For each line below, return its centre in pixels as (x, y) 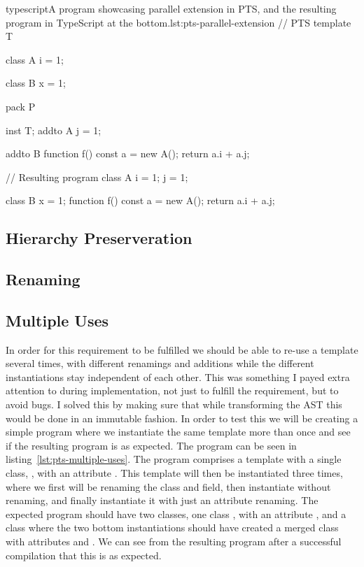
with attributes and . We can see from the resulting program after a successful (174, 541)
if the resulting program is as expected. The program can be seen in (151, 445)
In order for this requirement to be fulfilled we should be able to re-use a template (182, 349)
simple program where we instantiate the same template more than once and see (178, 432)
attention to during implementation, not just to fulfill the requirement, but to (172, 390)
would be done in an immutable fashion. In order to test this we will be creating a (182, 418)
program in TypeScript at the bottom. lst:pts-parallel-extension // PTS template (178, 22)
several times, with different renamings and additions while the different (160, 363)
